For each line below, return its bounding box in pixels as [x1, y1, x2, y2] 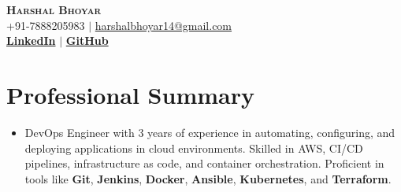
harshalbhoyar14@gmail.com [95, 17, 232, 33]
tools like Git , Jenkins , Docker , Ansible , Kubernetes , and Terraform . [24, 170, 392, 186]
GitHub [65, 32, 109, 49]
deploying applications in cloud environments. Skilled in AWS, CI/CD [24, 139, 363, 156]
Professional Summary [6, 78, 254, 110]
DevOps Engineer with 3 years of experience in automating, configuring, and [24, 124, 395, 140]
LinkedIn [6, 32, 56, 49]
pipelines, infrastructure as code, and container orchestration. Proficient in [24, 155, 384, 172]
